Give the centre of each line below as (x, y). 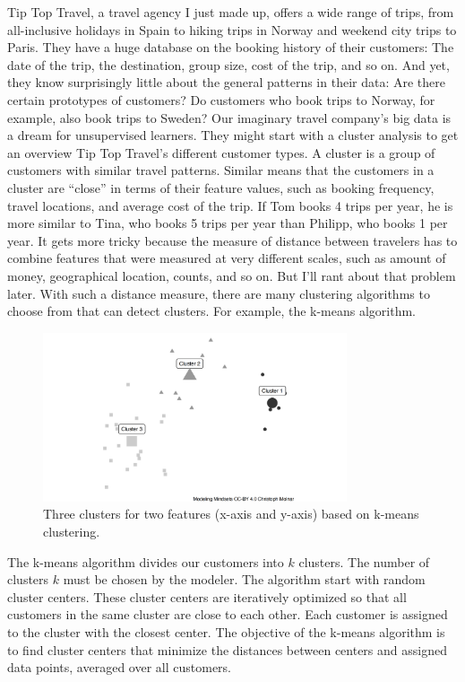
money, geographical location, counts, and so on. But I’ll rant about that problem (232, 275)
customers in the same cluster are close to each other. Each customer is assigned (228, 614)
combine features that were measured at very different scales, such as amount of (227, 258)
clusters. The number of (364, 561)
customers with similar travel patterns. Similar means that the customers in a (221, 170)
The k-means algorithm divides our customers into (146, 561)
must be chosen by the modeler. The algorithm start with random (244, 579)
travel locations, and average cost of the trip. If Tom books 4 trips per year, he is (230, 205)
